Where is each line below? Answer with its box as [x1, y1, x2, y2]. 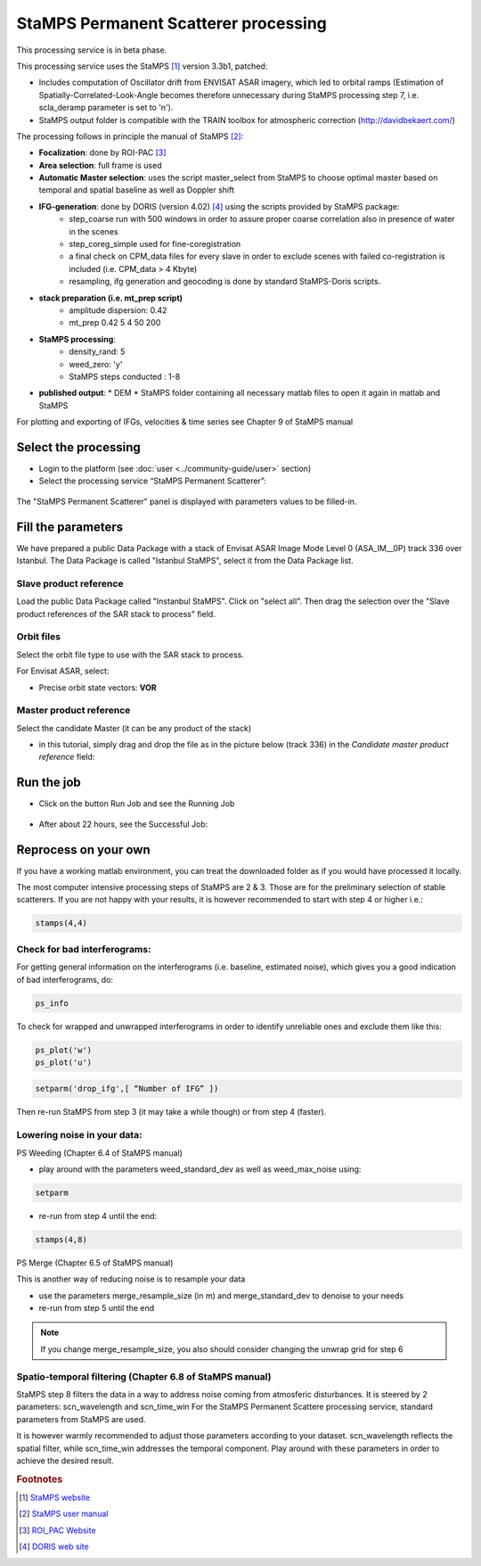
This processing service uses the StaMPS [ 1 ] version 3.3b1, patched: [16, 61, 268, 71]
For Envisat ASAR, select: [16, 665, 110, 677]
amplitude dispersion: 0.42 [69, 304, 167, 316]
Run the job [16, 775, 82, 790]
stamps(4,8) [35, 1234, 88, 1244]
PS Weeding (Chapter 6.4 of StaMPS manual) [16, 1147, 183, 1158]
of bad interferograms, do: [16, 974, 114, 985]
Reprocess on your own [16, 842, 151, 857]
